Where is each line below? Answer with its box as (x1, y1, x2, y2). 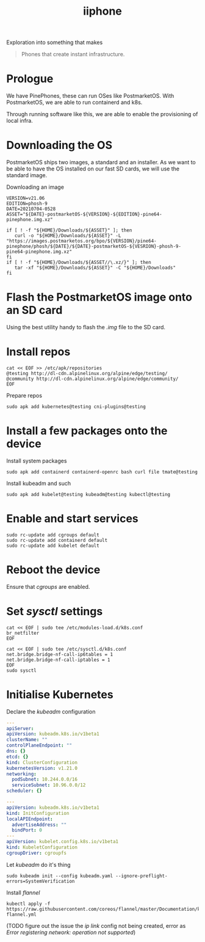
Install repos (6, 345, 71, 359)
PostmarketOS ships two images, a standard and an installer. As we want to (6, 159, 196, 166)
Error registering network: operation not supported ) (6, 929, 136, 936)
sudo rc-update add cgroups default (6, 531, 99, 538)
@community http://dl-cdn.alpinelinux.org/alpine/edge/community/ (6, 376, 179, 382)
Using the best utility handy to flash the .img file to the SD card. (6, 324, 166, 330)
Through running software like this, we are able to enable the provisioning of (6, 111, 198, 118)
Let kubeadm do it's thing (6, 861, 71, 868)
